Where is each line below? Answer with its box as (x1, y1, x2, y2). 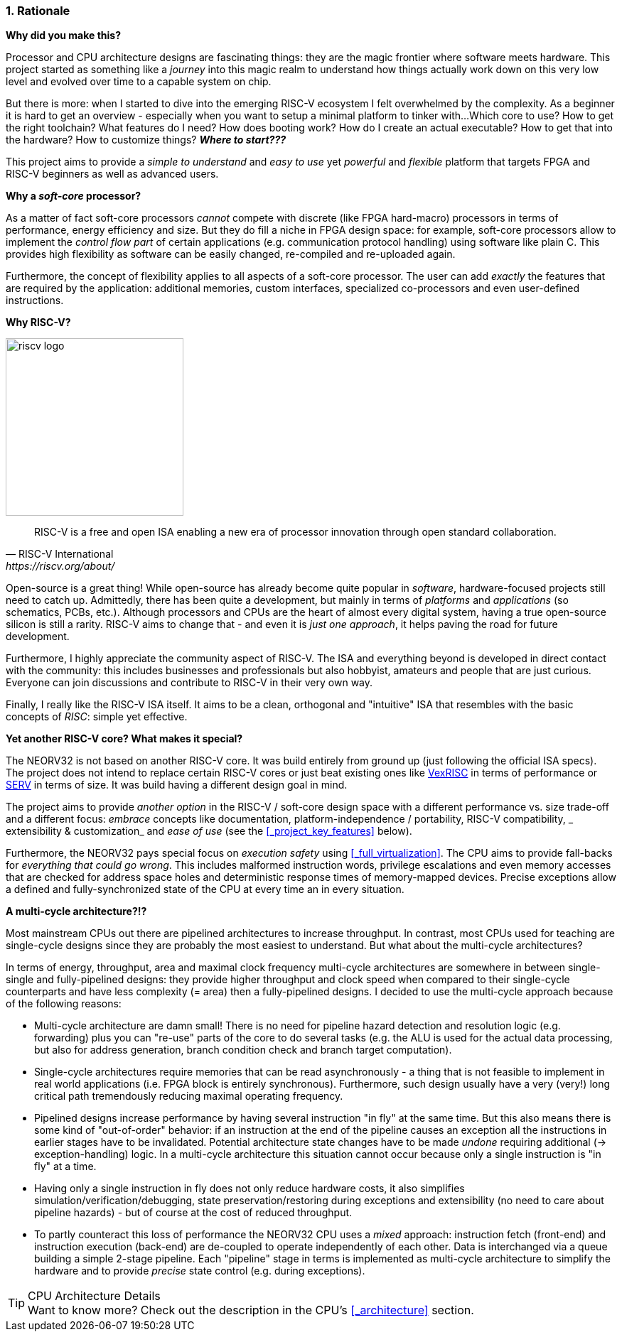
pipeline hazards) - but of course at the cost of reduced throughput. (34, 1206, 353, 1219)
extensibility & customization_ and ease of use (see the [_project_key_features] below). (6, 825, 412, 838)
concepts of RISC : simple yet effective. (6, 710, 188, 723)
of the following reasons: (6, 997, 122, 1010)
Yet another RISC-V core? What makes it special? (6, 732, 243, 745)
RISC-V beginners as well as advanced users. (6, 168, 219, 180)
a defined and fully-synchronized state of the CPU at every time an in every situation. (6, 883, 404, 896)
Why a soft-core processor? (6, 190, 141, 202)
